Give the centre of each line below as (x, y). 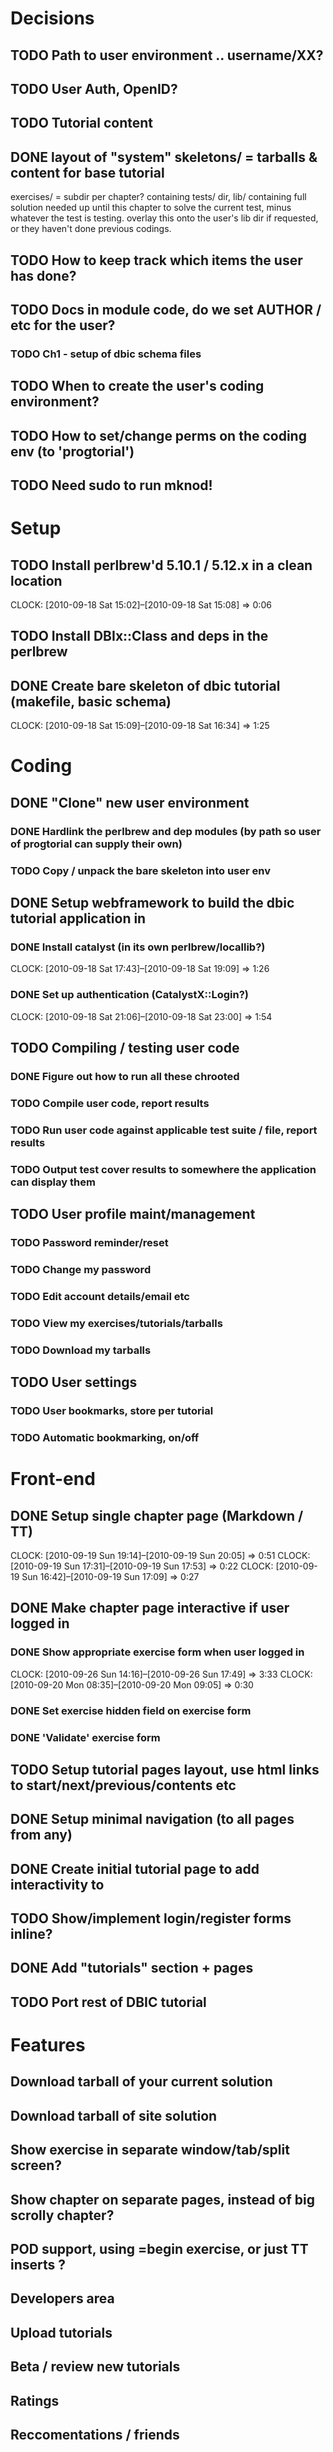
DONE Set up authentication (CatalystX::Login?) (129, 995)
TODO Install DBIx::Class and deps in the (139, 636)
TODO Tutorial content (82, 123)
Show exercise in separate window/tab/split (150, 2150)
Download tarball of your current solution (141, 2082)
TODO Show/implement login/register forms (151, 1918)
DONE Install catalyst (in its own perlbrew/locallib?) (138, 947)
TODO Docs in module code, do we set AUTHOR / (166, 309)
